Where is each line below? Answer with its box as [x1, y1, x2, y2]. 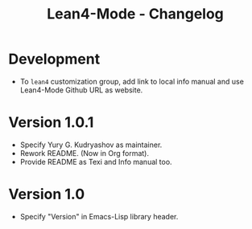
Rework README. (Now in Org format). [19, 148, 149, 157]
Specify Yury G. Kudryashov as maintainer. [19, 140, 163, 149]
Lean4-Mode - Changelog [47, 5, 224, 23]
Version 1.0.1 [8, 113, 94, 132]
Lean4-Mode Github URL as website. [19, 85, 143, 95]
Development [8, 50, 101, 68]
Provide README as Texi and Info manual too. [19, 157, 172, 166]
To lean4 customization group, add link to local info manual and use [19, 76, 244, 86]
